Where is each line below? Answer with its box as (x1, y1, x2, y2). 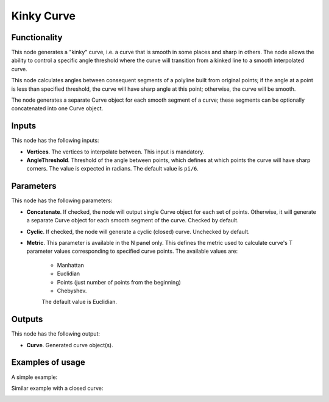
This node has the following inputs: (11, 137, 99, 144)
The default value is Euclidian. (41, 298, 118, 306)
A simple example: (11, 373, 58, 381)
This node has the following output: (11, 330, 101, 337)
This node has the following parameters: (11, 197, 113, 204)
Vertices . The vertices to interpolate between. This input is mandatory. (26, 148, 205, 155)
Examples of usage (11, 357, 85, 368)
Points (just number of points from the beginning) (57, 278, 181, 286)
